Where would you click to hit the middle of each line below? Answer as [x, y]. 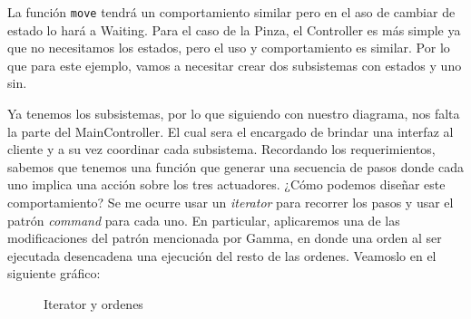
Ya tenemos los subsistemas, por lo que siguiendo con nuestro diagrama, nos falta [234, 114]
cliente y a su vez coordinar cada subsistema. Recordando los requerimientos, [221, 149]
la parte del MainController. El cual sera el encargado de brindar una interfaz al [231, 131]
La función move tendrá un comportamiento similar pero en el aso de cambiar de [231, 12]
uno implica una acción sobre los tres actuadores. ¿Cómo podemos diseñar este [226, 184]
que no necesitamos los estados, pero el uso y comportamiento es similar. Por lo [229, 48]
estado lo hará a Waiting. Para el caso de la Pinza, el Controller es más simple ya [234, 29]
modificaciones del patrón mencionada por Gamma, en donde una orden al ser [225, 238]
